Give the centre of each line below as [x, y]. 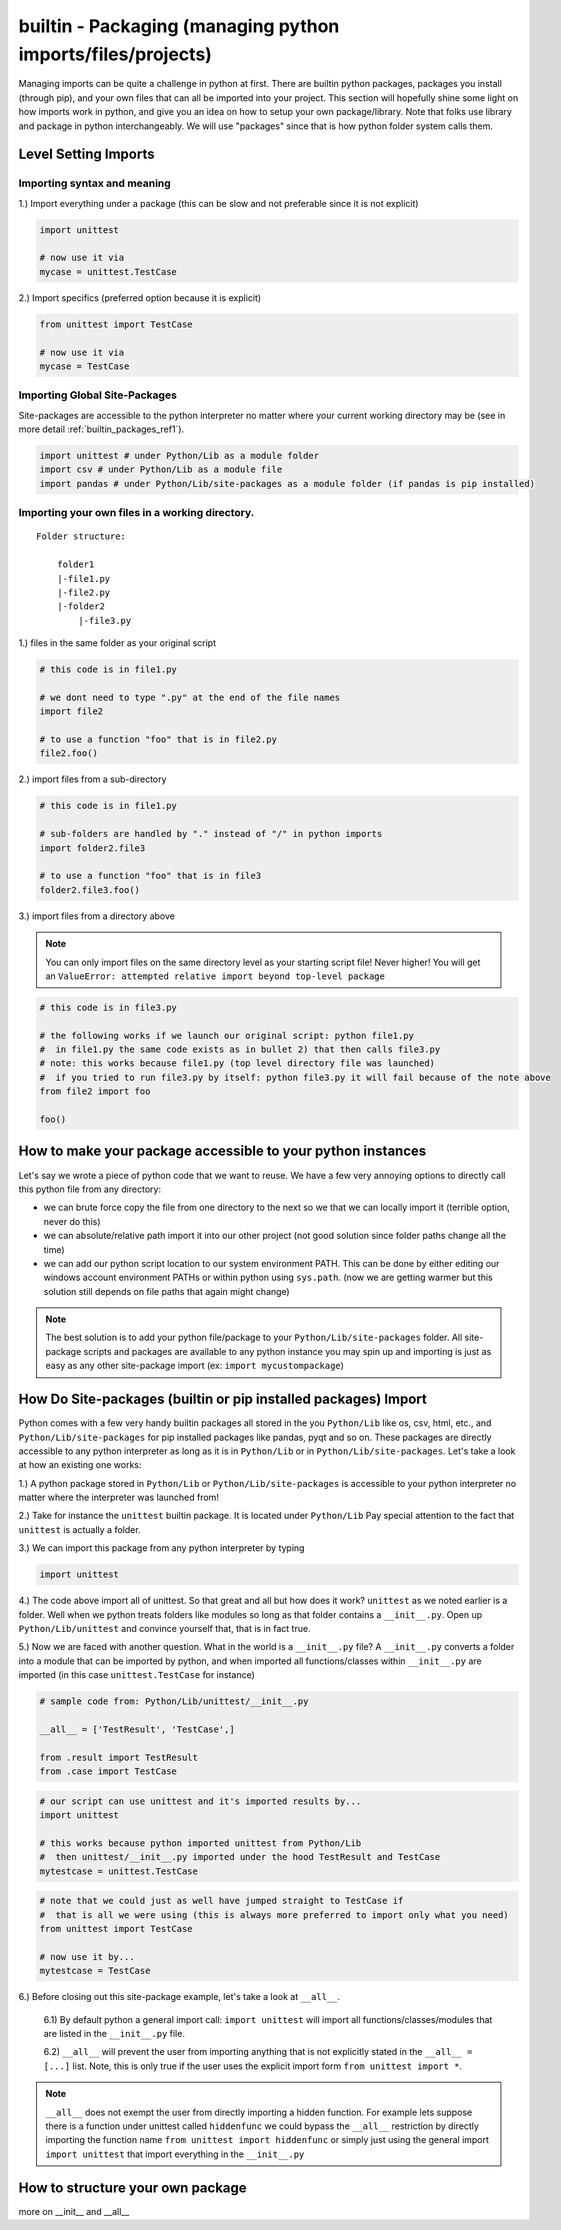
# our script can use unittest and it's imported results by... [200, 1801]
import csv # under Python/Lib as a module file [161, 469]
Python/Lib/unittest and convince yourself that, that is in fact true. [164, 1629]
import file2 [71, 711]
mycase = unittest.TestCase [108, 271]
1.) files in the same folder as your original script [117, 643]
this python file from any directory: [90, 1189]
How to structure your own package [132, 2187]
